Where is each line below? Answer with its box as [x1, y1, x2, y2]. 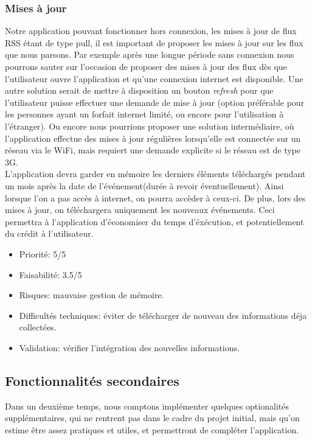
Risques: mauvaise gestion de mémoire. [19, 288, 164, 301]
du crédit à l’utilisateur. [5, 227, 94, 240]
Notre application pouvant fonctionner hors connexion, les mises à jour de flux [5, 24, 297, 37]
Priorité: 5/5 [19, 247, 66, 260]
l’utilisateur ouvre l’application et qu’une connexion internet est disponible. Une [5, 72, 303, 85]
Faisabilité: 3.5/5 [19, 268, 82, 281]
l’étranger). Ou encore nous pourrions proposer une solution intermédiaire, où [5, 119, 294, 132]
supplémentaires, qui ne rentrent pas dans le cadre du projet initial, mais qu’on [5, 411, 300, 424]
